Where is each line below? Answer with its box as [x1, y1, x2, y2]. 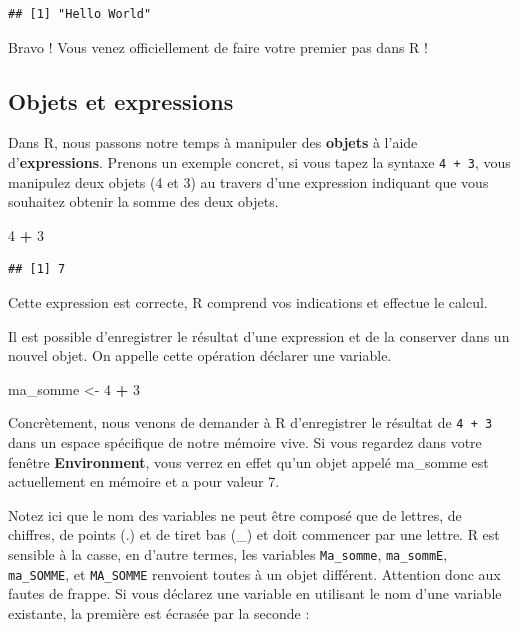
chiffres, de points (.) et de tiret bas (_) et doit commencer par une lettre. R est [8, 524, 500, 545]
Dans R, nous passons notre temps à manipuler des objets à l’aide [8, 132, 418, 153]
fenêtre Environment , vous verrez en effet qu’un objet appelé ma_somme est [8, 451, 489, 472]
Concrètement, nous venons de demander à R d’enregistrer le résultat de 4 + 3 [8, 412, 493, 433]
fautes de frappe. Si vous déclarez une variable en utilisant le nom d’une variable [8, 583, 502, 604]
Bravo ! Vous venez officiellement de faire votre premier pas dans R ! [8, 36, 428, 57]
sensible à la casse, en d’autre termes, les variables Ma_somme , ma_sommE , [8, 544, 448, 565]
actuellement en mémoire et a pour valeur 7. [8, 471, 280, 492]
